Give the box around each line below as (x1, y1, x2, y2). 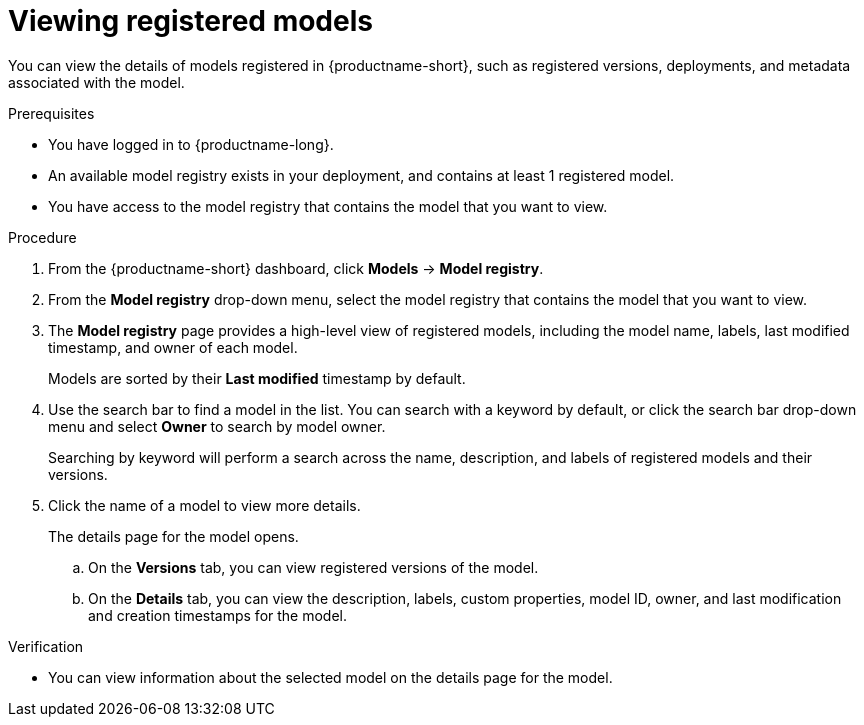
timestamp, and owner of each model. (48, 338, 298, 356)
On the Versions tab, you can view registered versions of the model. (88, 558, 539, 576)
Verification (8, 637, 84, 655)
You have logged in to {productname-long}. (48, 135, 334, 153)
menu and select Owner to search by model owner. (48, 417, 386, 435)
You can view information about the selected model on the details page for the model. (48, 668, 613, 686)
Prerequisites (8, 104, 95, 122)
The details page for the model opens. (48, 527, 299, 545)
